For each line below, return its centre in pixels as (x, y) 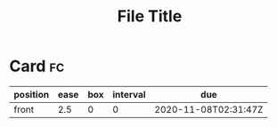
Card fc (37, 66)
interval (129, 94)
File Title (150, 16)
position (32, 94)
